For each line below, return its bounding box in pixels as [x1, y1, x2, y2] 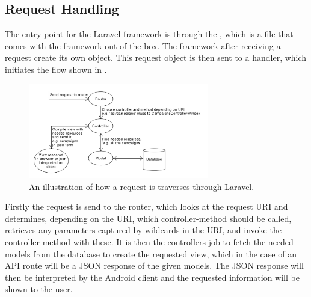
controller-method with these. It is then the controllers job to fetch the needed [5, 236, 294, 248]
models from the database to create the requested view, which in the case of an [5, 247, 297, 260]
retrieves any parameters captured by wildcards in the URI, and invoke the [5, 224, 282, 236]
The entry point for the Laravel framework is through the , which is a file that [5, 28, 294, 40]
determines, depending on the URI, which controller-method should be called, [5, 212, 292, 224]
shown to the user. [5, 283, 73, 295]
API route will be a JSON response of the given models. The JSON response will [5, 259, 304, 272]
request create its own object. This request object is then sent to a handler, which [5, 51, 307, 64]
